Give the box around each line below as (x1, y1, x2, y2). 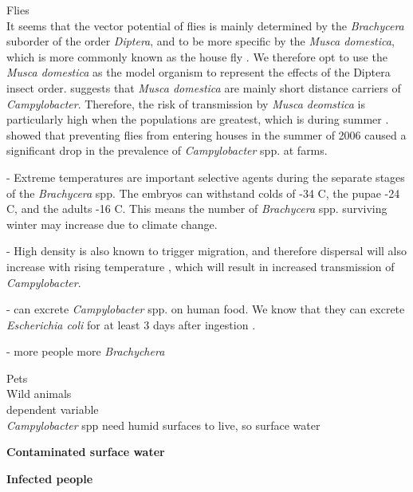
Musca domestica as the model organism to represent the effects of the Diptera (6, 64, 391, 81)
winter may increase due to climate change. (6, 215, 218, 232)
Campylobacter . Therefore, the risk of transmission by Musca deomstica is (6, 95, 365, 112)
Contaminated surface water (6, 443, 165, 460)
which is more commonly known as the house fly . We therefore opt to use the (6, 48, 387, 65)
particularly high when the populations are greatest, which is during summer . (6, 111, 389, 128)
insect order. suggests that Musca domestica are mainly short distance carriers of (6, 79, 401, 96)
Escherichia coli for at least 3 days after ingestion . (6, 316, 256, 333)
